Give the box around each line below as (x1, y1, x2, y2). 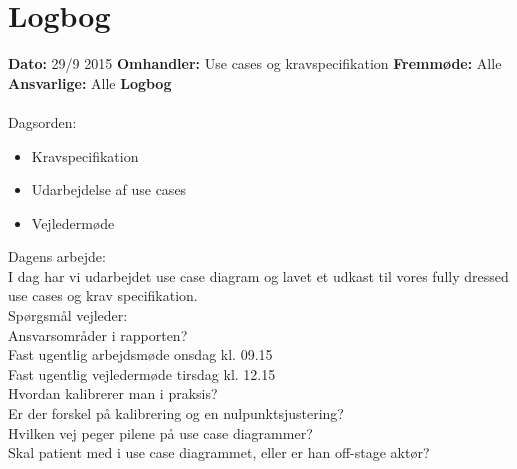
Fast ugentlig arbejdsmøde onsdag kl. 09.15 (8, 344, 273, 365)
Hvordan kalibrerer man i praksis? (8, 383, 218, 404)
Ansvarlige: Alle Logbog (8, 72, 172, 93)
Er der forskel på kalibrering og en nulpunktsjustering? (8, 403, 344, 424)
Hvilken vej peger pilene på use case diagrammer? (8, 422, 313, 443)
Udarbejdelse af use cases (31, 179, 187, 200)
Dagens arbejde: (8, 246, 106, 267)
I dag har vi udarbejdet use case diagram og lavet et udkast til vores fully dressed (8, 265, 509, 286)
